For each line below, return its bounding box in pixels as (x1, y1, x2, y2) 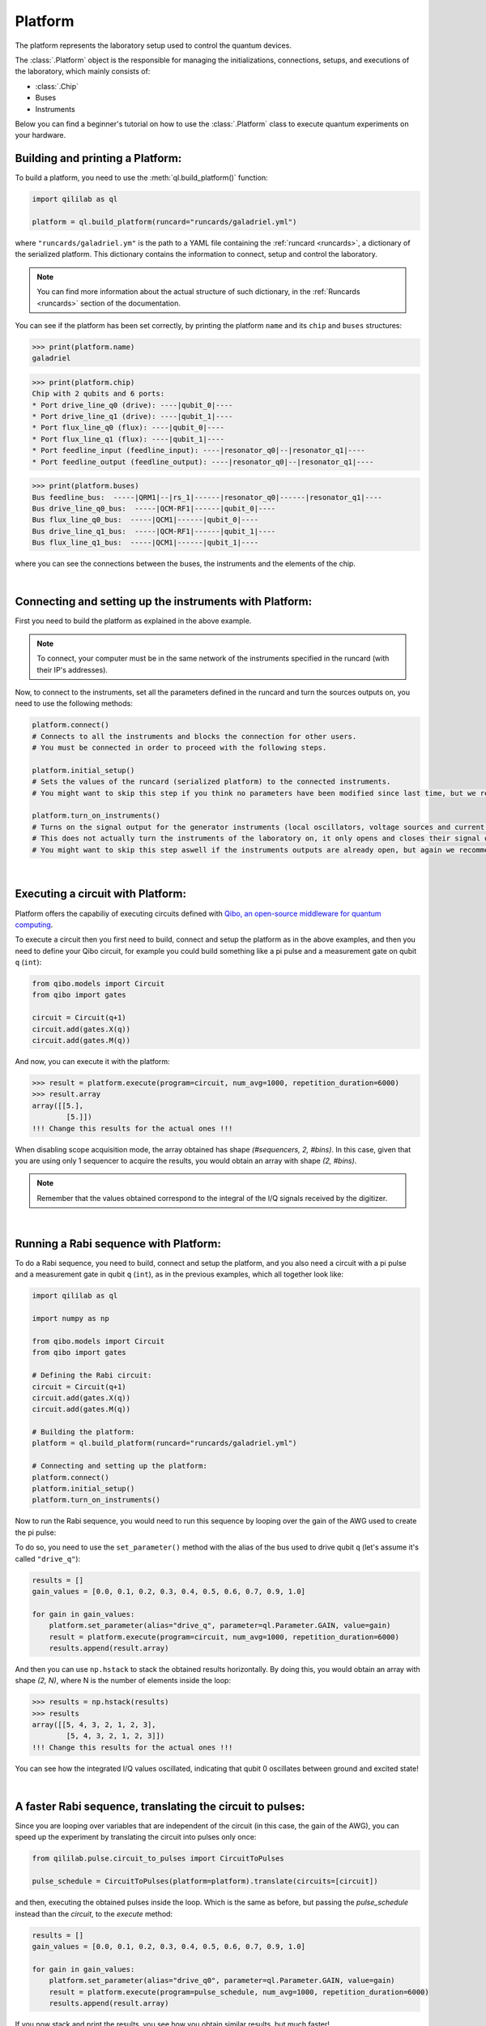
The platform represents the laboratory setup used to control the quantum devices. (15, 41, 292, 50)
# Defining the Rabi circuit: (32, 1370, 152, 1380)
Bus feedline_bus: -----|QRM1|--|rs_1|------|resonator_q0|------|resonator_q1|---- (32, 493, 382, 502)
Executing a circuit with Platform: (15, 887, 186, 901)
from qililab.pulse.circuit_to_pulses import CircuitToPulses (32, 1854, 284, 1863)
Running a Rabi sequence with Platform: (15, 1237, 222, 1250)
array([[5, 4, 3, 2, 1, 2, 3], (32, 1720, 157, 1729)
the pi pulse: (15, 1528, 57, 1537)
